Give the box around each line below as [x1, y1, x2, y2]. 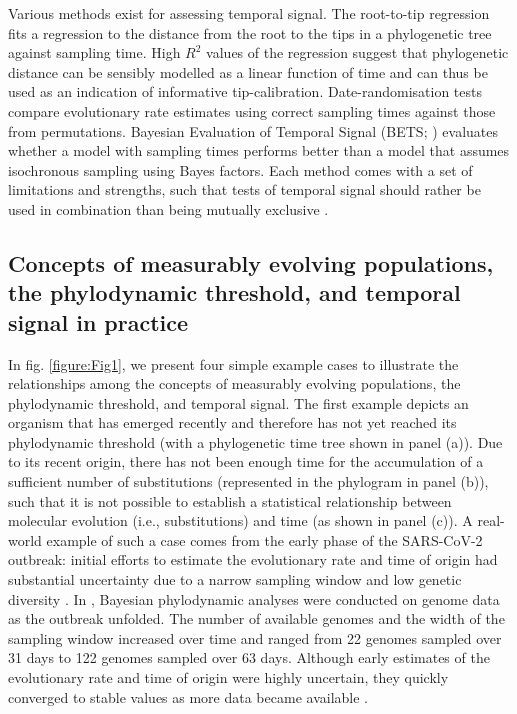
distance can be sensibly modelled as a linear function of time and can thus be [8, 61, 488, 82]
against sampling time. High [8, 42, 181, 63]
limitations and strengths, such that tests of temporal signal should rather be [8, 179, 481, 200]
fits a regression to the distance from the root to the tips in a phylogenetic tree [8, 22, 492, 43]
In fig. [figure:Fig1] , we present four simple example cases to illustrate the [8, 353, 459, 374]
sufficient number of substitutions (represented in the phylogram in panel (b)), [8, 471, 489, 492]
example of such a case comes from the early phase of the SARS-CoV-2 [46, 529, 483, 550]
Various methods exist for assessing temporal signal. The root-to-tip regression [8, 3, 490, 23]
